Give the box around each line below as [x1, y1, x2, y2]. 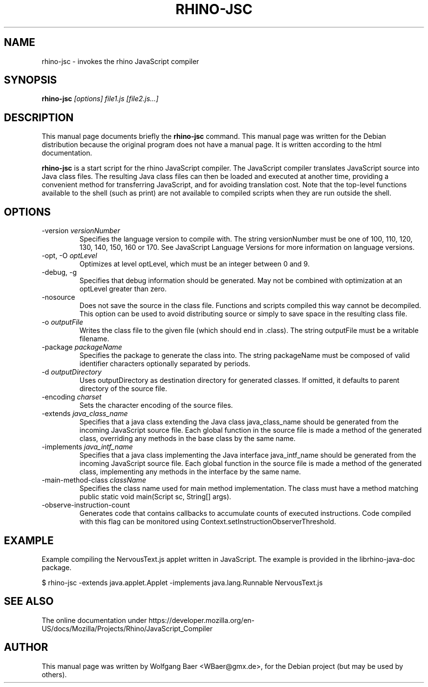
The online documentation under [42, 616, 147, 624]
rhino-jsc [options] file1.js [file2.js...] [42, 94, 159, 103]
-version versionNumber [42, 226, 120, 235]
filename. [79, 334, 109, 343]
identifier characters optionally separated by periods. [79, 359, 251, 368]
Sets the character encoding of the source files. [79, 401, 233, 410]
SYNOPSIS [4, 74, 57, 87]
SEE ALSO [4, 595, 54, 608]
